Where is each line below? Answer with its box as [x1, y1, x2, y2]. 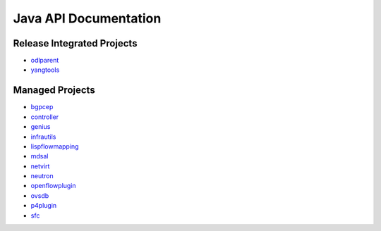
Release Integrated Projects [13, 37, 138, 49]
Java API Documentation [13, 11, 162, 26]
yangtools [30, 65, 60, 74]
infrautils [30, 132, 56, 141]
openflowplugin [30, 182, 77, 190]
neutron [30, 172, 54, 180]
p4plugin [30, 201, 57, 210]
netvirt [30, 162, 50, 170]
